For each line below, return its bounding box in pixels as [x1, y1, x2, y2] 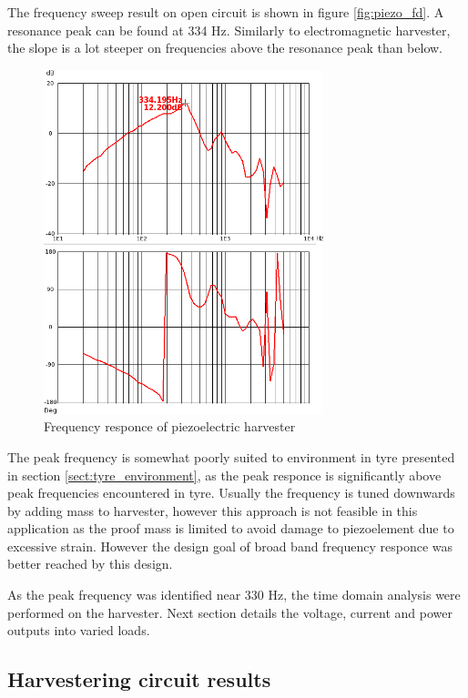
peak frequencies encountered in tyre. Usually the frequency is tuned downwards [7, 483, 455, 502]
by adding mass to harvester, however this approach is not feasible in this [7, 501, 418, 520]
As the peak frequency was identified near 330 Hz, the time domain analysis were [7, 585, 461, 604]
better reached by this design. [7, 554, 173, 573]
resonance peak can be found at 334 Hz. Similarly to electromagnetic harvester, [7, 20, 451, 39]
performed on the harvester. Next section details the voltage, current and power [7, 602, 453, 622]
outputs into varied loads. [7, 621, 150, 640]
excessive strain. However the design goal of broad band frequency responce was [7, 536, 453, 555]
